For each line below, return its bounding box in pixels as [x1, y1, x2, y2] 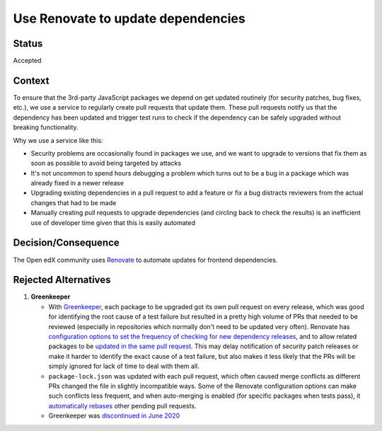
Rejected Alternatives [13, 274, 111, 286]
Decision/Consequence [13, 237, 120, 249]
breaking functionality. [13, 123, 79, 132]
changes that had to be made [30, 198, 117, 207]
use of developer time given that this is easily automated [30, 218, 196, 226]
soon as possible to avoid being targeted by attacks [30, 159, 182, 168]
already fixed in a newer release [30, 179, 124, 188]
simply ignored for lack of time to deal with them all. [48, 362, 199, 371]
